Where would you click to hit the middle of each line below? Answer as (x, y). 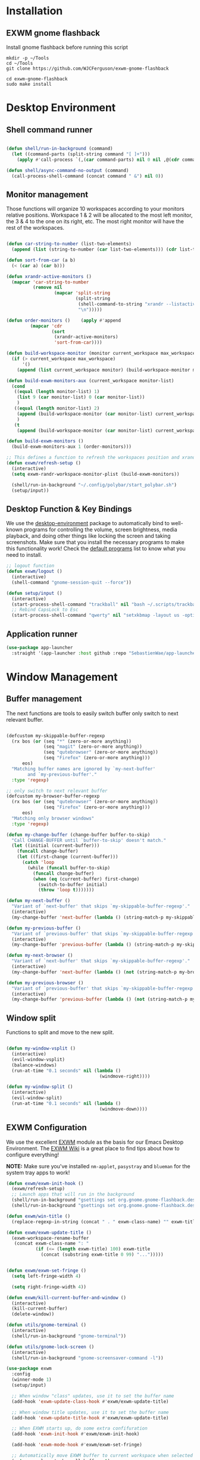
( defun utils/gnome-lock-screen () (50, 1347)
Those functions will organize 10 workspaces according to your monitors (95, 209)
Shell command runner (49, 130)
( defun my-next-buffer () (38, 901)
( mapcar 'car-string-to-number (50, 282)
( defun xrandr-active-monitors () (49, 276)
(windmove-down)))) (123, 1109)
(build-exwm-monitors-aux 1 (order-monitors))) (72, 447)
